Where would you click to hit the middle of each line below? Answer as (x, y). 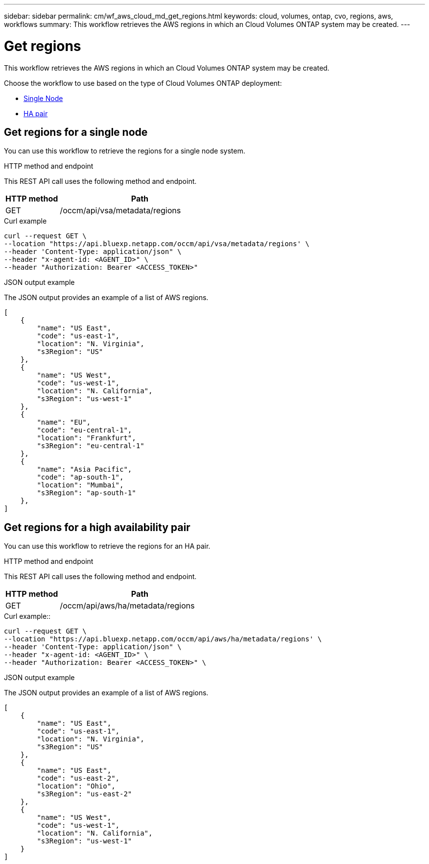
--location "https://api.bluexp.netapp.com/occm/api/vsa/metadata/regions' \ (157, 244)
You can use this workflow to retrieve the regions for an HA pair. (107, 546)
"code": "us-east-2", (78, 778)
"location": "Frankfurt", (86, 438)
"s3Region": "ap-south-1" (86, 493)
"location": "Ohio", (76, 786)
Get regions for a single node (76, 132)
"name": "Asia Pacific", (84, 470)
